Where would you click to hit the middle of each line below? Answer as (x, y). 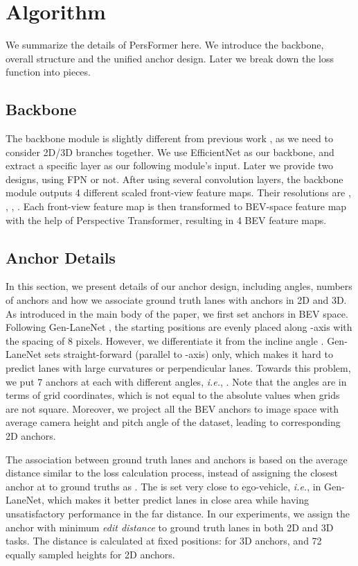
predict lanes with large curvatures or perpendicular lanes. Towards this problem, (178, 368)
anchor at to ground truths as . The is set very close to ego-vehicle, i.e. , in (163, 486)
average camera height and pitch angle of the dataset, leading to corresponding (173, 422)
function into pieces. (48, 72)
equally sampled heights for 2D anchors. (90, 554)
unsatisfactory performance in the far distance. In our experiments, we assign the (178, 513)
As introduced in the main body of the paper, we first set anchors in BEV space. (177, 313)
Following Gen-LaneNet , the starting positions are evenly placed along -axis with (179, 327)
